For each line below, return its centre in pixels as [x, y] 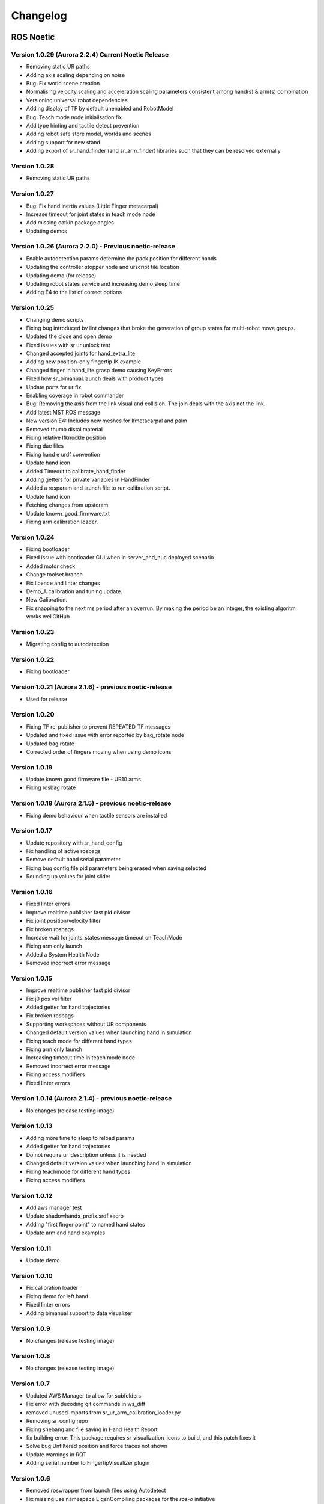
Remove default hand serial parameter [73, 860]
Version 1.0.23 [33, 632]
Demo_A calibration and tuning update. [74, 591]
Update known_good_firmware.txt [68, 513]
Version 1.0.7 [31, 1384]
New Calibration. [47, 600]
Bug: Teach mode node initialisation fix [74, 117]
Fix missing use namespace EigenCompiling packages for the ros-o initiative [121, 1499]
